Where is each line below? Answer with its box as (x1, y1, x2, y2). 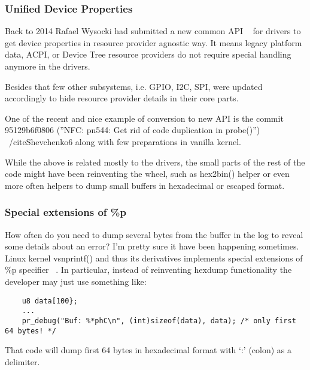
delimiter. (5, 355, 40, 368)
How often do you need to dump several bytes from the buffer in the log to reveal (5, 228, 303, 240)
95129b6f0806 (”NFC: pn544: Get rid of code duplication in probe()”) (5, 124, 260, 136)
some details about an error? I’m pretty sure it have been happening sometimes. (5, 240, 299, 252)
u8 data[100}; (22, 296, 78, 305)
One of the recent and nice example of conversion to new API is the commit (5, 112, 284, 124)
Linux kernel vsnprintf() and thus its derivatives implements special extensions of (5, 251, 303, 264)
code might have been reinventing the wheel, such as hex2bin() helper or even (5, 167, 290, 180)
